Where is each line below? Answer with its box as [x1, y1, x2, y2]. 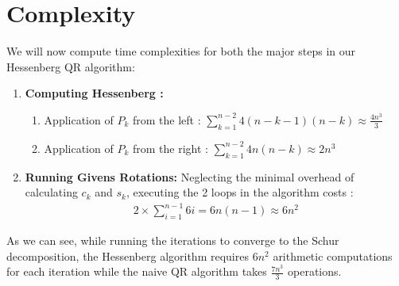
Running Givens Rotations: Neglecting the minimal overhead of [25, 168, 354, 185]
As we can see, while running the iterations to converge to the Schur [6, 232, 339, 249]
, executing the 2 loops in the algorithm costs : [126, 184, 354, 200]
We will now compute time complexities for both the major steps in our [6, 43, 355, 59]
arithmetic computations [273, 247, 393, 264]
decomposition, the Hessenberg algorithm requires [6, 247, 249, 264]
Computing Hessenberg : [25, 85, 164, 101]
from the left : [132, 111, 201, 128]
